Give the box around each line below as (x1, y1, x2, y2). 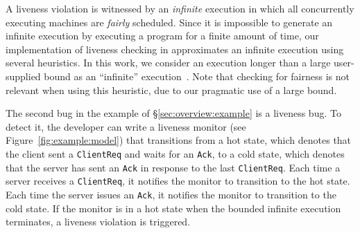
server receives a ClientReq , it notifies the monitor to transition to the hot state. (6, 174, 350, 188)
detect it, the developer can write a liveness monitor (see (6, 119, 246, 133)
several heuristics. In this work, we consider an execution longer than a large (6, 55, 331, 70)
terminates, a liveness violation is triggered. (6, 214, 191, 229)
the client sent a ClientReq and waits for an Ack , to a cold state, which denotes (6, 146, 345, 160)
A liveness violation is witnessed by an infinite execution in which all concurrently (6, 1, 354, 15)
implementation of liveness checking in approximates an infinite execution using (6, 41, 344, 56)
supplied (6, 68, 41, 83)
